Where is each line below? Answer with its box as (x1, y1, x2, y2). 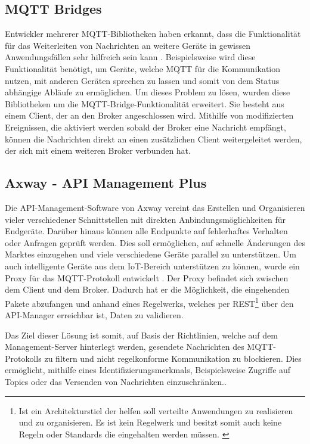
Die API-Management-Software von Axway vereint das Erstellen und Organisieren (5, 201, 305, 213)
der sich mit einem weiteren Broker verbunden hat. (5, 144, 191, 157)
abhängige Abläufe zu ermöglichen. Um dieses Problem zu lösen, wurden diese (5, 86, 290, 98)
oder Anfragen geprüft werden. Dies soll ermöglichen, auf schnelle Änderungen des (5, 236, 305, 249)
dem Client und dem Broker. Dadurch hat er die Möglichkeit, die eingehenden (5, 283, 290, 296)
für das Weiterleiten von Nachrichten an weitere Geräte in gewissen (5, 39, 250, 51)
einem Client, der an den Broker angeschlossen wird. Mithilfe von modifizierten (5, 109, 294, 122)
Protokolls (5, 352, 42, 364)
